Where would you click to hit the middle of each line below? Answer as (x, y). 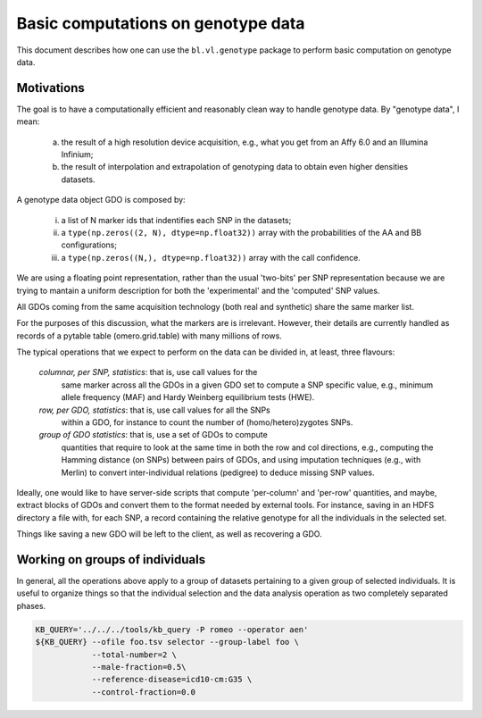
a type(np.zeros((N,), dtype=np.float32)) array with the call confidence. (211, 257)
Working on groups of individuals (111, 559)
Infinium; (77, 154)
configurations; (89, 245)
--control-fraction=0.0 (144, 692)
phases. (31, 605)
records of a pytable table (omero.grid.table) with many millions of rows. (150, 336)
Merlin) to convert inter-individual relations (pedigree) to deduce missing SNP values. (218, 472)
